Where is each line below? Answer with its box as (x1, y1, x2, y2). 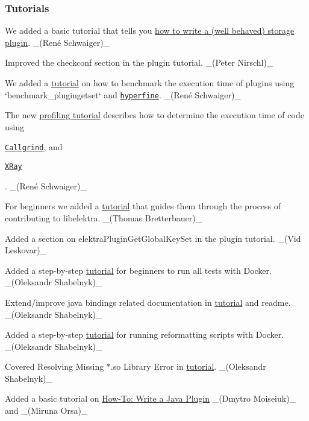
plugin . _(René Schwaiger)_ (5, 36, 110, 48)
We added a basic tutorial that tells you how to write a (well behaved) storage (5, 24, 295, 37)
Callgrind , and (5, 141, 63, 153)
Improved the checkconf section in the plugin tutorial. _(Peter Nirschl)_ (5, 56, 273, 69)
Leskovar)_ (5, 244, 47, 256)
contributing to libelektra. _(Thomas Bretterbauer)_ (5, 211, 202, 224)
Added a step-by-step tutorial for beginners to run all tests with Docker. (5, 264, 272, 276)
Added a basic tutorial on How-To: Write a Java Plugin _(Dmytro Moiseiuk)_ (5, 392, 296, 405)
